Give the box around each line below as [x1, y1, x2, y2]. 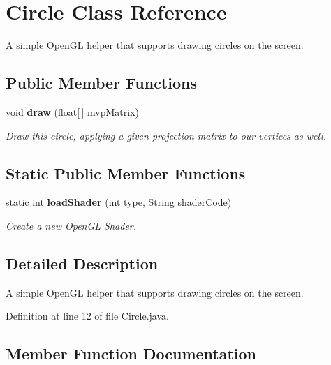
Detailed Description [6, 252, 159, 274]
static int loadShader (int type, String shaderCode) [6, 195, 232, 209]
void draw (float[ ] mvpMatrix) [6, 104, 140, 119]
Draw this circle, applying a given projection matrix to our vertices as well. [6, 128, 327, 142]
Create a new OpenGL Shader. [6, 218, 137, 232]
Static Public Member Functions [6, 162, 246, 184]
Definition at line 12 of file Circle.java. [6, 308, 169, 323]
